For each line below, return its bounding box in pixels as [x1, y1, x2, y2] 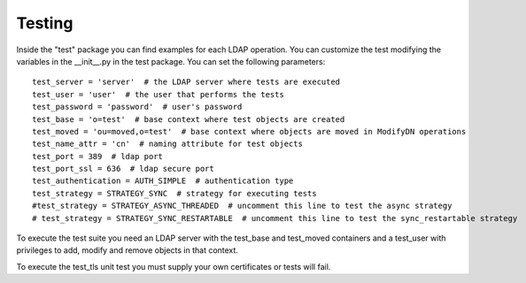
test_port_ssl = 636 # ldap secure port [32, 164, 214, 174]
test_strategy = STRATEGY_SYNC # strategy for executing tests [32, 188, 318, 198]
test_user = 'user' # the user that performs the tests [32, 89, 285, 99]
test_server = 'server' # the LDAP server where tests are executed [32, 77, 341, 88]
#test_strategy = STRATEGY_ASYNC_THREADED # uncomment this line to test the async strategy [32, 201, 453, 211]
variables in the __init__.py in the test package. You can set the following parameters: [16, 56, 326, 66]
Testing [16, 13, 73, 33]
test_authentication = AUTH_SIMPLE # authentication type [32, 176, 294, 186]
